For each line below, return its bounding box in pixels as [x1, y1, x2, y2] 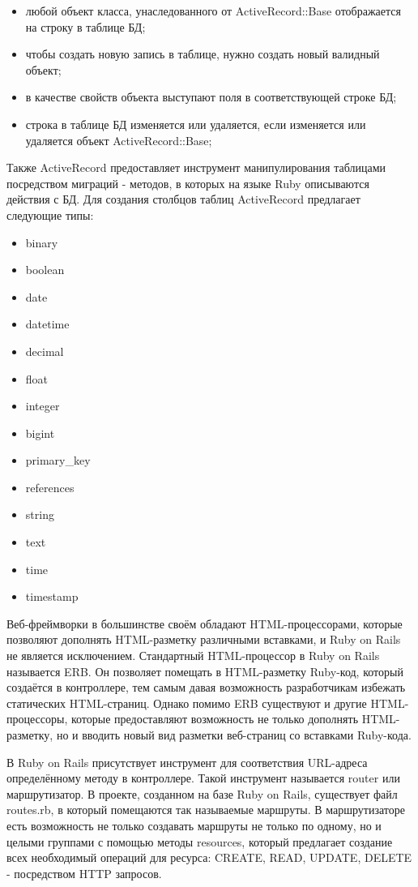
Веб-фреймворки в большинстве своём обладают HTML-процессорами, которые [6, 615, 403, 632]
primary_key [25, 452, 91, 469]
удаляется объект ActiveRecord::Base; [25, 131, 212, 148]
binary [25, 234, 58, 251]
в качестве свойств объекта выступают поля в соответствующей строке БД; [25, 88, 397, 105]
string [25, 506, 54, 523]
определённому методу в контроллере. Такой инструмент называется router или [6, 769, 400, 786]
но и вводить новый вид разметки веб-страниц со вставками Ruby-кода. [56, 726, 412, 743]
